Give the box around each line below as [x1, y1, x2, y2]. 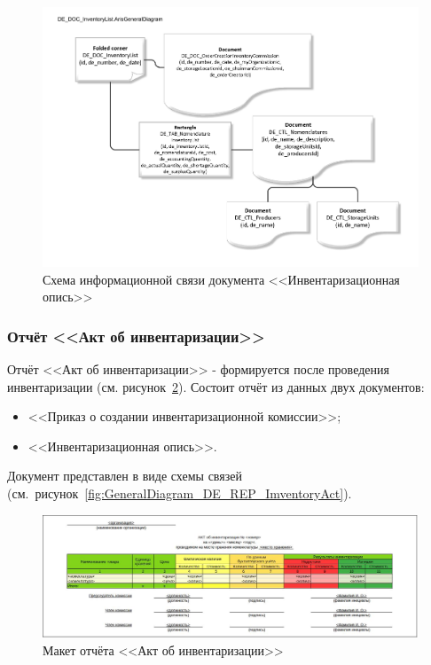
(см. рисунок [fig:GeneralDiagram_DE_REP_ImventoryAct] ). [7, 483, 352, 502]
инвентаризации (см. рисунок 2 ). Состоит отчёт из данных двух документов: [7, 377, 425, 395]
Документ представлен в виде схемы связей [7, 466, 242, 485]
